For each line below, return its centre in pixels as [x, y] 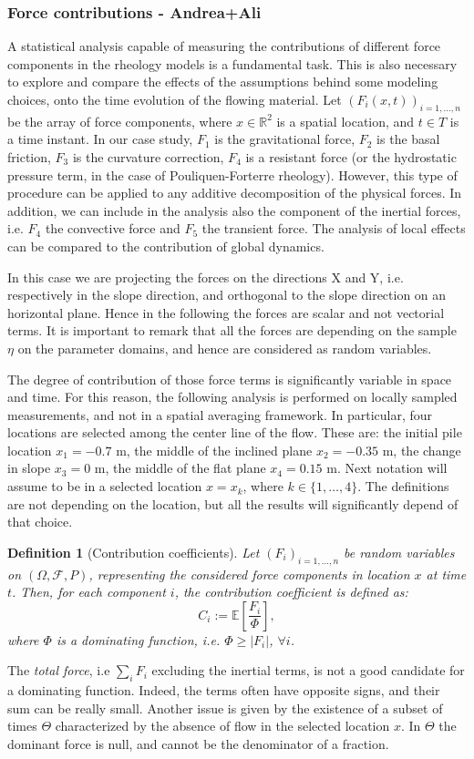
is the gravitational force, [285, 139]
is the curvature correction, [148, 156]
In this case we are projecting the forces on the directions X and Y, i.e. [206, 277]
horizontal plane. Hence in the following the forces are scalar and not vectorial [226, 312]
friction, [29, 156]
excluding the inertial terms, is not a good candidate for [308, 670]
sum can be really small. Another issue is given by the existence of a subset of [225, 708]
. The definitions [403, 486]
